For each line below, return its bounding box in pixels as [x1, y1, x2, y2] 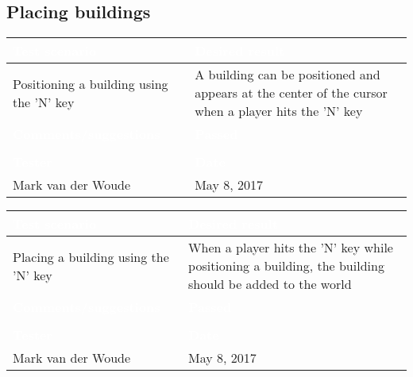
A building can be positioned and [195, 65, 380, 84]
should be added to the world [188, 275, 352, 294]
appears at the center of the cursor [195, 83, 388, 102]
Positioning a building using [13, 74, 168, 93]
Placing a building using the [13, 247, 169, 266]
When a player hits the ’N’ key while [188, 238, 393, 257]
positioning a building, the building [188, 256, 384, 275]
